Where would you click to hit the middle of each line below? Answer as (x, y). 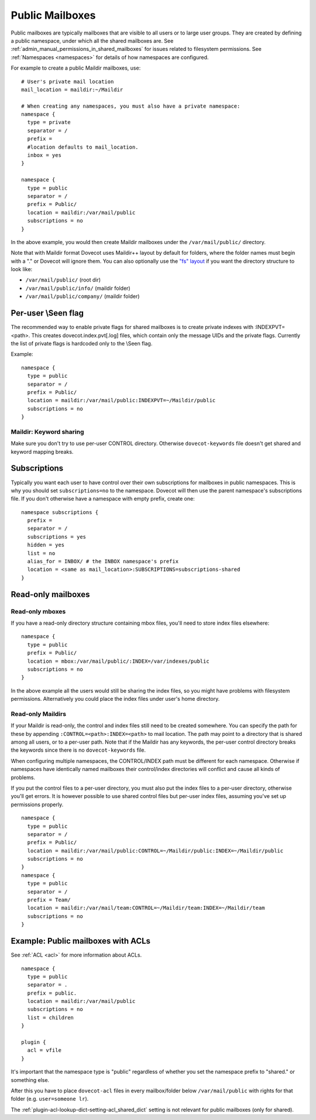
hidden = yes (46, 545)
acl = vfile (44, 1050)
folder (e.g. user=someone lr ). (50, 1099)
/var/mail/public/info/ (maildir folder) (78, 288)
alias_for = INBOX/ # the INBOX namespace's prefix (103, 561)
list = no (41, 553)
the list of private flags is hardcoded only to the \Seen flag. (82, 343)
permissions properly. (37, 804)
